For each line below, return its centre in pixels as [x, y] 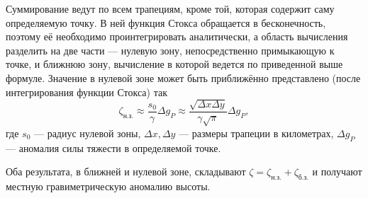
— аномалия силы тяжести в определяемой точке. [113, 147]
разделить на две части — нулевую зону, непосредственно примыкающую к [170, 50]
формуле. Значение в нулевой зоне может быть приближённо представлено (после [183, 77]
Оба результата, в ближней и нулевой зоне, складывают [126, 171]
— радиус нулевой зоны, [87, 133]
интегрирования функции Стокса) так [87, 92]
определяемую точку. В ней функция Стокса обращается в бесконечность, [166, 22]
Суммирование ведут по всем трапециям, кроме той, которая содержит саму [170, 8]
